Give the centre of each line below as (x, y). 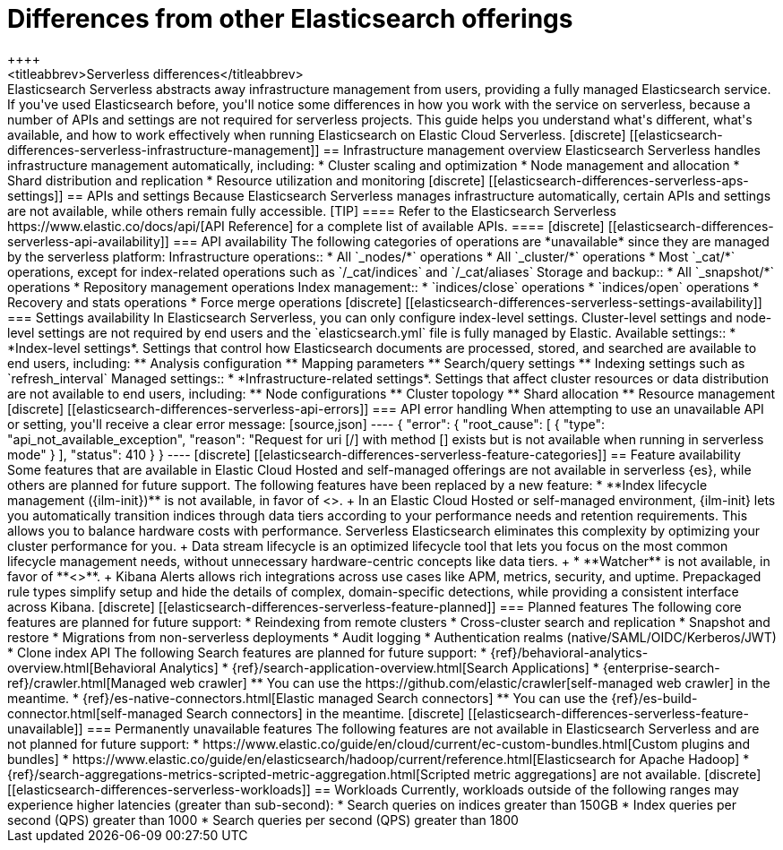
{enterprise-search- (661, 667)
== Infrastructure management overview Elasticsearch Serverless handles (542, 150)
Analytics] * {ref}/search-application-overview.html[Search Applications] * (379, 667)
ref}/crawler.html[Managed (87, 683)
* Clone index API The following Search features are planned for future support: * (247, 652)
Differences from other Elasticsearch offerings (290, 19)
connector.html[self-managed (95, 713)
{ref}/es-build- (654, 698)
